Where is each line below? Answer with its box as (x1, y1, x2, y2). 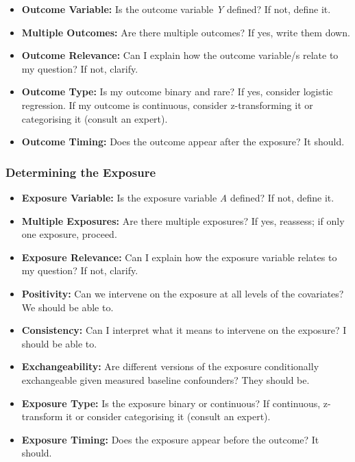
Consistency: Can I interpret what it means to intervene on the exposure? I (21, 323, 347, 337)
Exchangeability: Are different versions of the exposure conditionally (21, 359, 319, 374)
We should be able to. (21, 300, 114, 314)
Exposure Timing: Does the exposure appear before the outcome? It (21, 432, 319, 446)
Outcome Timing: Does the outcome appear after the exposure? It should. (21, 134, 345, 149)
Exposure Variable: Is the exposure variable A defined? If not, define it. (21, 190, 334, 204)
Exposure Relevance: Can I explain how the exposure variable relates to (21, 250, 337, 264)
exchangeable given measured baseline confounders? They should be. (21, 372, 310, 387)
